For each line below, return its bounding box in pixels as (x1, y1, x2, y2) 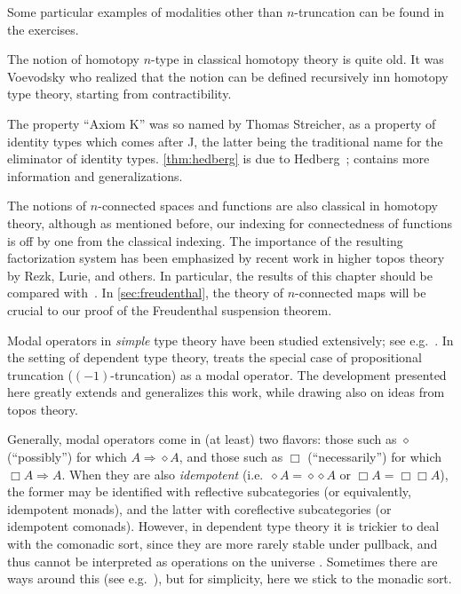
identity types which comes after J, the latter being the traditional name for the (7, 131, 443, 150)
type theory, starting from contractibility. (7, 84, 232, 103)
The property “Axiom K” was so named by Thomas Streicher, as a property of (7, 114, 436, 132)
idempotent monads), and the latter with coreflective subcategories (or (7, 499, 392, 518)
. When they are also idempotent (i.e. (61, 464, 264, 483)
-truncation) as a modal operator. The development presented (110, 365, 447, 384)
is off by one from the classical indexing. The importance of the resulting (7, 231, 403, 249)
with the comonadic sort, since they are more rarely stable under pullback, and (7, 535, 438, 553)
